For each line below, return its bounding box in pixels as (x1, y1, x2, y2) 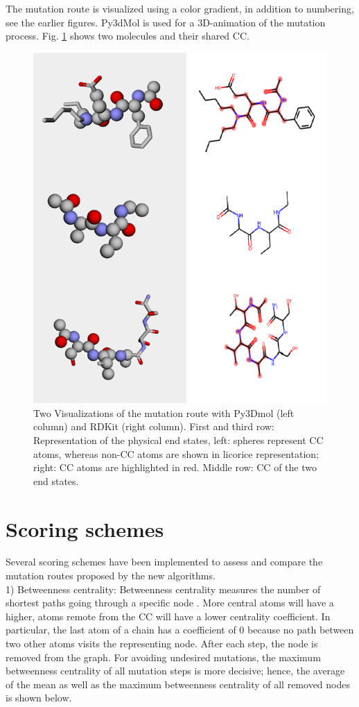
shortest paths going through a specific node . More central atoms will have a (6, 595, 334, 610)
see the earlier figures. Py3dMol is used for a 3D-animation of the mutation (6, 15, 326, 29)
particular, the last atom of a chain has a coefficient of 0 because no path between (6, 622, 354, 637)
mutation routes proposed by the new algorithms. (6, 568, 216, 583)
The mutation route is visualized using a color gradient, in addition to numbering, (6, 1, 354, 15)
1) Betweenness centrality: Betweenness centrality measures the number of (6, 581, 321, 596)
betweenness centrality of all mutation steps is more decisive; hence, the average (6, 663, 345, 678)
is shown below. (6, 690, 72, 705)
